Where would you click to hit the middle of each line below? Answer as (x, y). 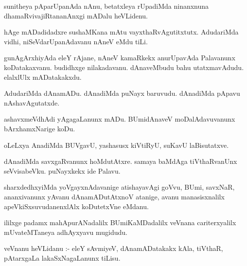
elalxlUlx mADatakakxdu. (43, 77)
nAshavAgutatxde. (32, 102)
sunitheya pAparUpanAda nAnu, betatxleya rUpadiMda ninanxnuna (106, 6)
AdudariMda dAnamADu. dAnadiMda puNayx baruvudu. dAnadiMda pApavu (122, 93)
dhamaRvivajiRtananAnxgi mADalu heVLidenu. (76, 15)
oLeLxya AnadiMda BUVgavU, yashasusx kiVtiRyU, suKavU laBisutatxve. (116, 145)
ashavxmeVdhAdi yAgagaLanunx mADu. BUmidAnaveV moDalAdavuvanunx (120, 119)
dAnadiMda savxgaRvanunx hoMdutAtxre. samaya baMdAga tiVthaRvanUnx (121, 161)
